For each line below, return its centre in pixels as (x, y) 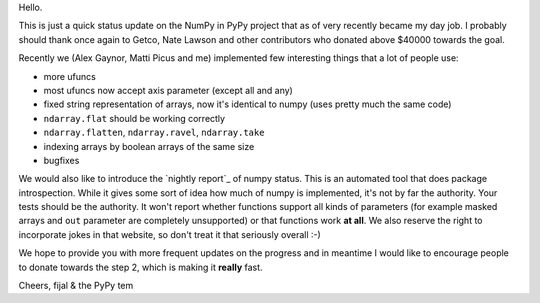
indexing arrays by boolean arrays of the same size (149, 146)
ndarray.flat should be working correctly (134, 118)
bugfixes (61, 160)
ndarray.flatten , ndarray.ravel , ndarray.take (154, 132)
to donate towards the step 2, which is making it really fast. (141, 267)
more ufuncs (70, 76)
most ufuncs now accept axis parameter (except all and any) (168, 90)
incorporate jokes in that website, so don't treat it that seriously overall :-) (170, 234)
